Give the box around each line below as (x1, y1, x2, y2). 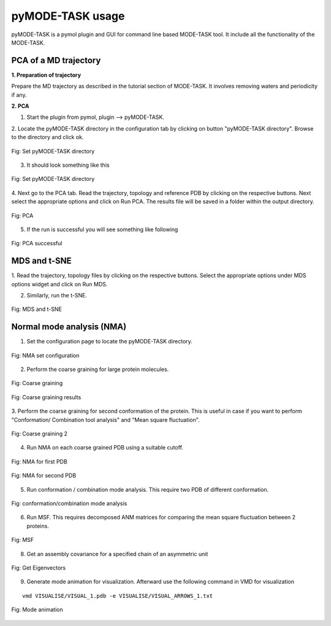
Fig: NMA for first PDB (11, 457, 67, 465)
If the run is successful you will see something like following (26, 226, 178, 233)
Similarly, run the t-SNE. (26, 292, 87, 299)
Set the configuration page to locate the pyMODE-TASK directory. (26, 338, 192, 345)
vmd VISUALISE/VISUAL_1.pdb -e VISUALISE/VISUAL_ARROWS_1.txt (22, 592, 213, 599)
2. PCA (11, 102, 29, 110)
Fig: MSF (11, 536, 34, 544)
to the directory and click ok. (11, 134, 84, 141)
